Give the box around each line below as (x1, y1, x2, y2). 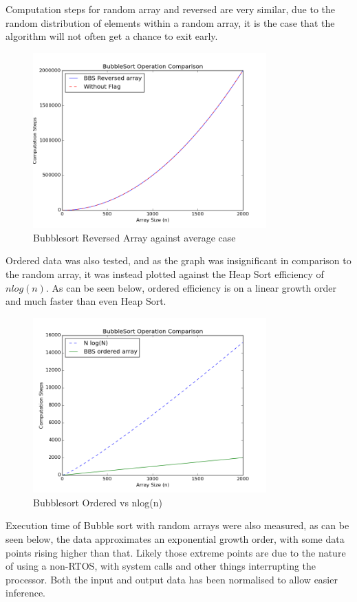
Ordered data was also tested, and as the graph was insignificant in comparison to (6, 253, 351, 268)
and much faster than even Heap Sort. (6, 294, 166, 308)
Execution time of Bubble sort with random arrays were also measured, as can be (6, 518, 349, 533)
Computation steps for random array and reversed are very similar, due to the (6, 2, 335, 16)
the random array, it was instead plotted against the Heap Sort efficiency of (6, 266, 324, 281)
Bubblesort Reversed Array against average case (33, 230, 236, 244)
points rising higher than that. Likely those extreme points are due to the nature (6, 545, 346, 559)
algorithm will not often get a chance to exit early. (6, 29, 218, 43)
